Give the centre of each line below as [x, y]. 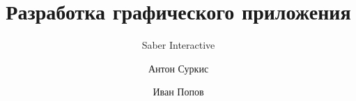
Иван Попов [178, 92]
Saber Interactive [178, 45]
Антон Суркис [178, 68]
